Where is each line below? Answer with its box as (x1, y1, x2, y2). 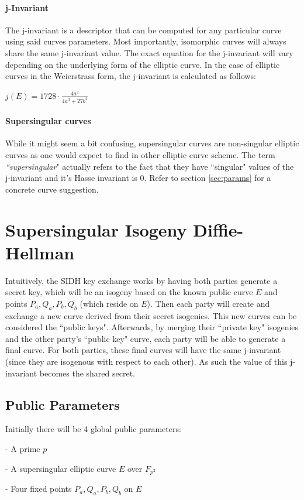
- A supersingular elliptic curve (5, 462, 116, 474)
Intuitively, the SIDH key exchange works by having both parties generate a (5, 274, 278, 286)
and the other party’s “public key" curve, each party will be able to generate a (5, 332, 286, 344)
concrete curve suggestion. (5, 183, 99, 195)
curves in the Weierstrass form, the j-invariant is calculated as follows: (5, 70, 256, 82)
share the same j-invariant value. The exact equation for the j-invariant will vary (5, 46, 293, 59)
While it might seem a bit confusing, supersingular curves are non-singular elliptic (5, 137, 299, 149)
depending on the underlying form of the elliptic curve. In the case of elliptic (5, 58, 280, 70)
